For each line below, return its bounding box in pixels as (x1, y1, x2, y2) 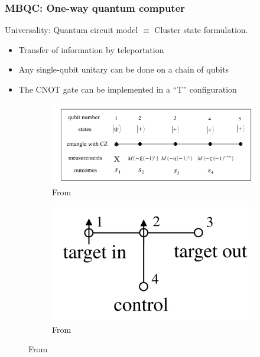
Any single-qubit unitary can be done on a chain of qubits (18, 63, 229, 76)
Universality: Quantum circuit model (5, 24, 138, 36)
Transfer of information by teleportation (18, 43, 164, 55)
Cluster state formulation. (154, 24, 248, 36)
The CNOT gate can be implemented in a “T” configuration (18, 83, 237, 95)
